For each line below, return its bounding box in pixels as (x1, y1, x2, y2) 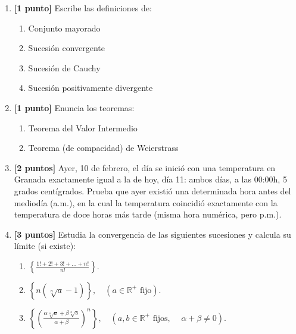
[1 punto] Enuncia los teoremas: (14, 101, 135, 114)
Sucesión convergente (28, 42, 105, 54)
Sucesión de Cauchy (28, 61, 101, 74)
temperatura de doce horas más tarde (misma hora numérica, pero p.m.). (14, 208, 282, 220)
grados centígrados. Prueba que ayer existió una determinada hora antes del (14, 184, 291, 197)
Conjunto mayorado (28, 21, 101, 34)
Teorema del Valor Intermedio (28, 121, 138, 134)
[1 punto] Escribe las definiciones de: (14, 2, 152, 14)
